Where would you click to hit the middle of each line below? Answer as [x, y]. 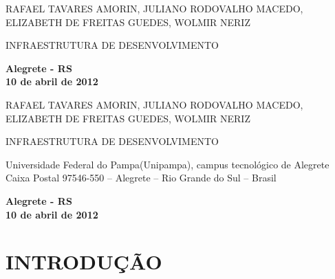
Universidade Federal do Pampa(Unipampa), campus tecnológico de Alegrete [167, 164]
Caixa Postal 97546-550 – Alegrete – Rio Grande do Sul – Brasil [141, 178]
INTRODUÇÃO [84, 261]
